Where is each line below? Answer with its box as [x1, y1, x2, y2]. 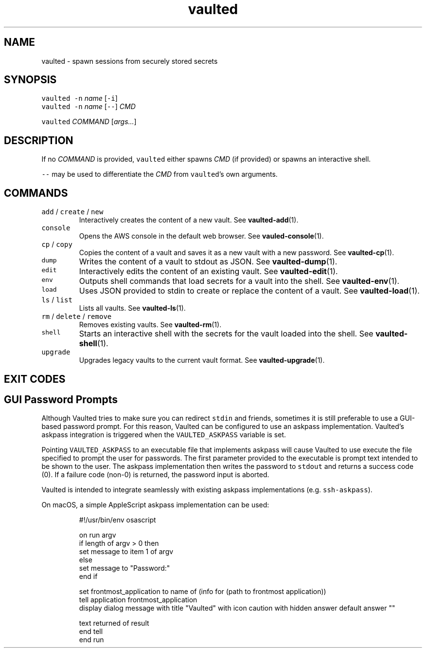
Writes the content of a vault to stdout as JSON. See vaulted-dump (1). [79, 257, 337, 267]
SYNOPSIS [4, 74, 57, 86]
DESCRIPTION [4, 134, 73, 147]
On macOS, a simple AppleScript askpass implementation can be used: [41, 501, 269, 509]
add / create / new [41, 207, 104, 216]
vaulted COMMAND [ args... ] [41, 117, 137, 126]
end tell [79, 627, 103, 636]
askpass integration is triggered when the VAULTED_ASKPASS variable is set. [41, 430, 286, 439]
